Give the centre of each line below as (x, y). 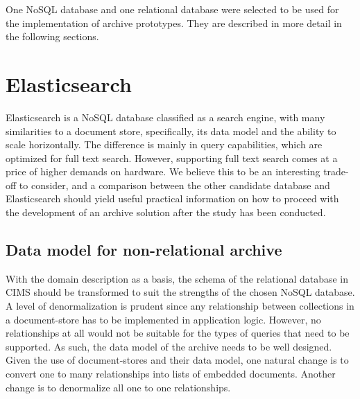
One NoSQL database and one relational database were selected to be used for (172, 9)
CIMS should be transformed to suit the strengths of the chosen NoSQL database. (180, 292)
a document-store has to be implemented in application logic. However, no (163, 319)
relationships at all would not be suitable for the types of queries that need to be (178, 333)
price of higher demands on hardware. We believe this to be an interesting (163, 171)
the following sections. (52, 36)
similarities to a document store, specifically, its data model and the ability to (171, 131)
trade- (336, 171)
